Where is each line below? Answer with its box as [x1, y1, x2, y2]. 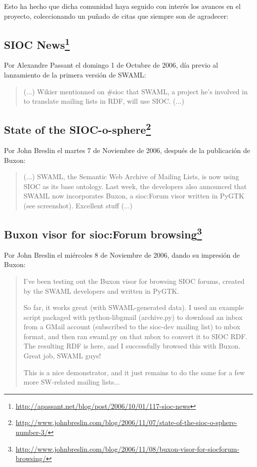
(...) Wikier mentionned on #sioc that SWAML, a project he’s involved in [23, 86, 248, 96]
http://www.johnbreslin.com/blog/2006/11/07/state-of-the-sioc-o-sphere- [15, 417, 237, 428]
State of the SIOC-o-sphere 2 [4, 120, 151, 137]
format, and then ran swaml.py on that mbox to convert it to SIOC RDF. [23, 331, 248, 341]
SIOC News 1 [4, 35, 70, 52]
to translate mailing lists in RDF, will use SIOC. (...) [23, 96, 184, 106]
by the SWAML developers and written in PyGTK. [23, 285, 179, 296]
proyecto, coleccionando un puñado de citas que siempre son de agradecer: [4, 10, 228, 21]
